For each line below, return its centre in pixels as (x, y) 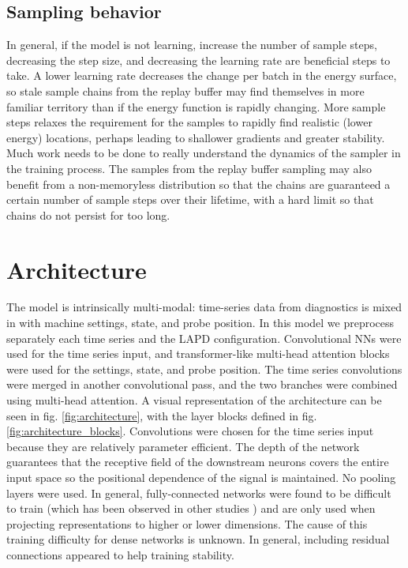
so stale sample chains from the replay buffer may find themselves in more (185, 90)
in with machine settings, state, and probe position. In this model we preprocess (200, 323)
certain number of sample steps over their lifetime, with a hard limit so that (190, 199)
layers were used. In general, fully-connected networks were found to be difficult (199, 493)
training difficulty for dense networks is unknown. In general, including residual (198, 539)
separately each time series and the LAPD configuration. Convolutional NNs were (204, 338)
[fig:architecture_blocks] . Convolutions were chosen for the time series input (190, 431)
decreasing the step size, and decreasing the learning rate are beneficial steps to (198, 60)
